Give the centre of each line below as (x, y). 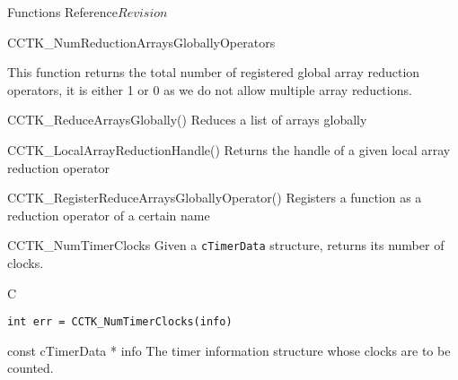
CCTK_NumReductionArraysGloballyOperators (141, 42)
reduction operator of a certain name (109, 215)
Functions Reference (63, 12)
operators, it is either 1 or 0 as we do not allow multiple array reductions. (210, 89)
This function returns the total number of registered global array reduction (214, 72)
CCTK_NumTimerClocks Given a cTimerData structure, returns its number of (226, 245)
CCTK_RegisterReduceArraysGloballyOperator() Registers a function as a (215, 198)
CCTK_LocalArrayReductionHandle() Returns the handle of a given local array (229, 149)
